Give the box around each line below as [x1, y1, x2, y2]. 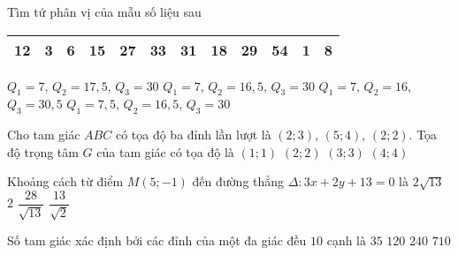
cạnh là [326, 231, 366, 250]
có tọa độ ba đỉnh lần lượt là [115, 125, 271, 144]
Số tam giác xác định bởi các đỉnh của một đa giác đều [7, 231, 307, 250]
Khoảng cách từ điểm [7, 172, 124, 191]
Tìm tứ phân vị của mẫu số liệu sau [7, 3, 202, 20]
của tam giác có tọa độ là [96, 142, 234, 161]
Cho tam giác [7, 125, 80, 144]
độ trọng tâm [7, 142, 79, 161]
